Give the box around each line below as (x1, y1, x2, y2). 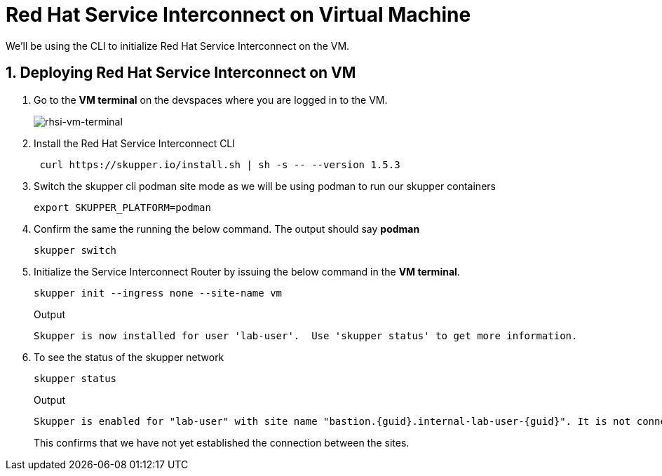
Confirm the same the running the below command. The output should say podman (34, 222, 420, 235)
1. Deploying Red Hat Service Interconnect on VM (6, 64, 356, 82)
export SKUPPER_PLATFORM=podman (34, 201, 211, 213)
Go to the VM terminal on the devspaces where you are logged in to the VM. (34, 93, 388, 106)
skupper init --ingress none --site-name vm (34, 287, 283, 299)
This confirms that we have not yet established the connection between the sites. (34, 436, 410, 449)
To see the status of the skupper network (34, 351, 224, 363)
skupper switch (34, 244, 117, 256)
